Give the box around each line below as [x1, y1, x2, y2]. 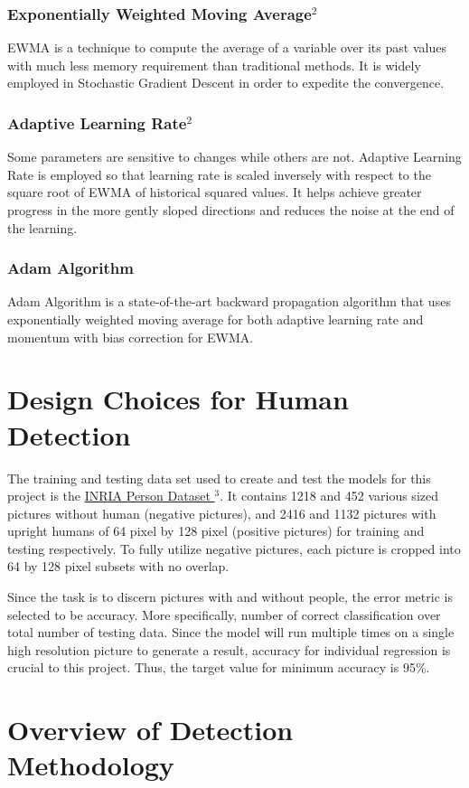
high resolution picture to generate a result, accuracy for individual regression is [7, 640, 451, 659]
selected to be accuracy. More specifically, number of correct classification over [7, 605, 441, 624]
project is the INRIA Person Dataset [7, 486, 211, 505]
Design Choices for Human [7, 380, 349, 417]
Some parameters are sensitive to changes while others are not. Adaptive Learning [7, 147, 462, 166]
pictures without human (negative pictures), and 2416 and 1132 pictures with [7, 503, 436, 522]
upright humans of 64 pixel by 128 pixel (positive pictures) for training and [7, 521, 425, 540]
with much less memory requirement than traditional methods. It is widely [7, 55, 421, 74]
